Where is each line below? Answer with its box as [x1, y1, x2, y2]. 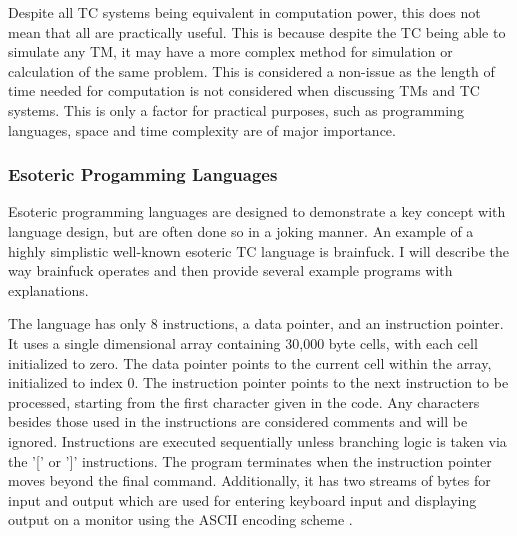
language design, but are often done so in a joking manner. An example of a [8, 220, 474, 241]
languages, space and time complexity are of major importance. [8, 119, 396, 140]
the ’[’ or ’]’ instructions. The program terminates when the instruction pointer [8, 450, 492, 471]
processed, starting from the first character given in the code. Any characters [8, 391, 480, 412]
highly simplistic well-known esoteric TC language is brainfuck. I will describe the [8, 240, 509, 261]
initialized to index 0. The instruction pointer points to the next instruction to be [8, 372, 509, 393]
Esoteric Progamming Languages [8, 162, 278, 187]
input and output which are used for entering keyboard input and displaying [8, 489, 477, 510]
